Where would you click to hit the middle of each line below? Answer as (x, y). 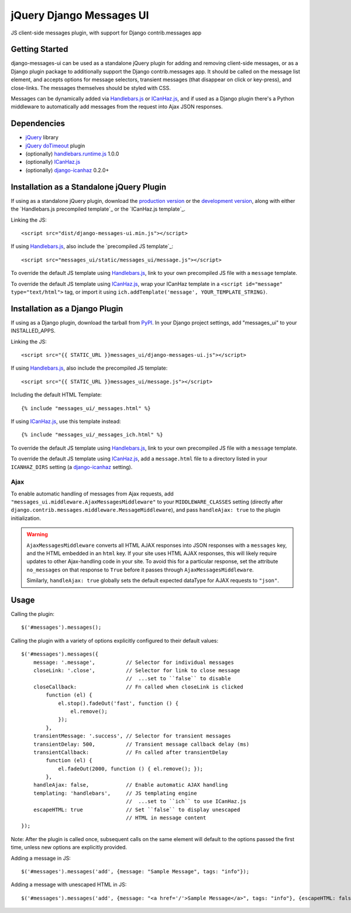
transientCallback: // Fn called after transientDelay (130, 752)
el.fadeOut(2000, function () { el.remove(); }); (131, 769)
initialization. (26, 518)
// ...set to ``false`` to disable (178, 679)
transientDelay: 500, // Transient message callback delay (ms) (141, 744)
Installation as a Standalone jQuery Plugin (89, 187)
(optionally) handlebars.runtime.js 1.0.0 (72, 154)
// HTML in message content (166, 818)
